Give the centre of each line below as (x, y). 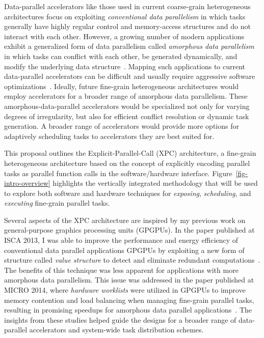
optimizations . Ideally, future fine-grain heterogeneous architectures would (122, 86)
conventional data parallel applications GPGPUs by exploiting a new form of (124, 250)
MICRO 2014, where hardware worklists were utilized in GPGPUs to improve (125, 290)
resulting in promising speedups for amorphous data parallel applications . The (128, 310)
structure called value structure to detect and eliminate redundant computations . (132, 260)
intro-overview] (27, 183)
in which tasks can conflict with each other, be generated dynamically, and (121, 56)
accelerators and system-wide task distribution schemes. (116, 330)
